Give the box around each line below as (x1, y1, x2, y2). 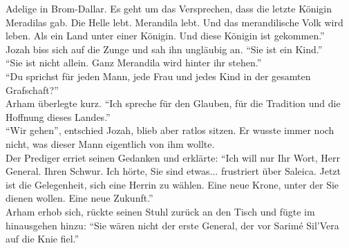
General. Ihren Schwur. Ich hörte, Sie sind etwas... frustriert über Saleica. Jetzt (6, 164, 341, 178)
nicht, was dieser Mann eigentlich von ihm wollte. (6, 136, 215, 151)
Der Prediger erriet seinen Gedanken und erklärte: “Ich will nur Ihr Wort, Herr (6, 150, 341, 164)
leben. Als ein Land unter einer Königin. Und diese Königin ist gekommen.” (6, 28, 325, 43)
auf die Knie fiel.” (6, 231, 79, 246)
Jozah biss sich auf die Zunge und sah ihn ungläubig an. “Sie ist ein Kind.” (6, 41, 323, 56)
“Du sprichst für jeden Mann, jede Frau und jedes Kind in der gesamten (6, 68, 311, 83)
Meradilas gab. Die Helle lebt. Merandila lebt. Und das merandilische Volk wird (6, 15, 343, 29)
